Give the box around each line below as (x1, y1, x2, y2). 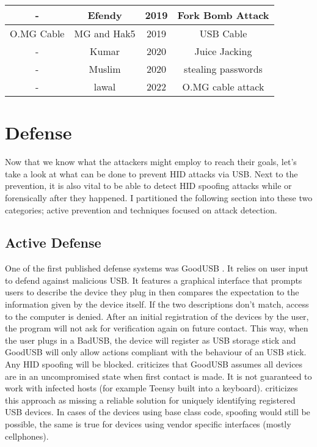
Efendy (87, 8, 122, 22)
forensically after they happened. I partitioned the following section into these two (5, 191, 313, 204)
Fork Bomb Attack (177, 8, 269, 22)
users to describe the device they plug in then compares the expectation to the (5, 286, 299, 298)
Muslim (89, 62, 121, 76)
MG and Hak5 (74, 26, 136, 40)
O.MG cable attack (182, 79, 264, 94)
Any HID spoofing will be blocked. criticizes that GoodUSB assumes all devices (5, 358, 303, 371)
